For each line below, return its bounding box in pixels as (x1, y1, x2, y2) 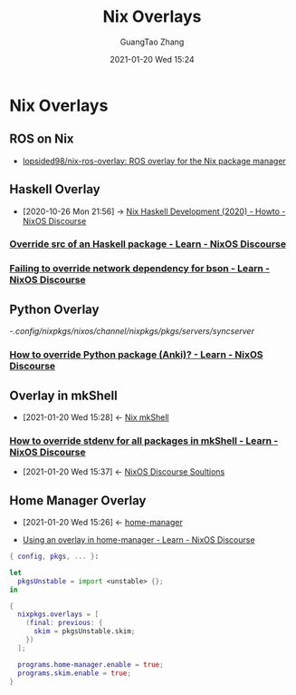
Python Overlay (9, 301, 100, 317)
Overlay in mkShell (9, 387, 118, 403)
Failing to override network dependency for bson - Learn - (9, 262, 270, 275)
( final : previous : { (25, 619, 103, 628)
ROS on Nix (9, 132, 74, 147)
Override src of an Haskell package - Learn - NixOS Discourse (9, 238, 287, 250)
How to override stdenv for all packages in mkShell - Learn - (9, 434, 279, 446)
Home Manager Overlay (9, 493, 147, 508)
